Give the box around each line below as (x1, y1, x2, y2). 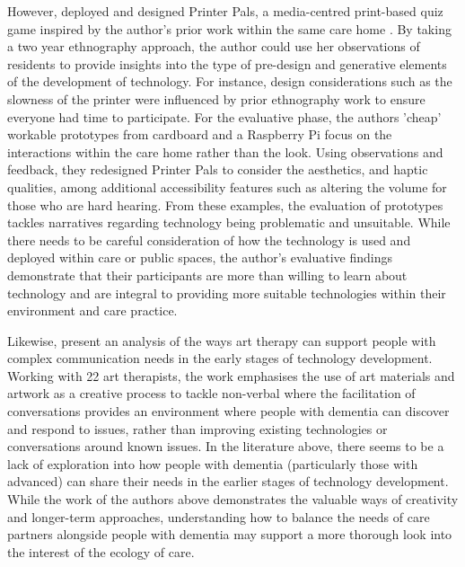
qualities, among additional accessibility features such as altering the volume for (7, 177, 447, 196)
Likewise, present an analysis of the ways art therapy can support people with (7, 331, 436, 350)
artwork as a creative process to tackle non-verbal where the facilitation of (7, 384, 416, 403)
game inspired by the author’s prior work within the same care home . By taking (7, 19, 452, 38)
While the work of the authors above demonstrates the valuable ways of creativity (7, 490, 459, 509)
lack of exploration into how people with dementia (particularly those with (7, 454, 418, 473)
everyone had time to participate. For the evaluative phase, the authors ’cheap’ (7, 107, 442, 126)
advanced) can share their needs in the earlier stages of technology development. (7, 472, 449, 491)
